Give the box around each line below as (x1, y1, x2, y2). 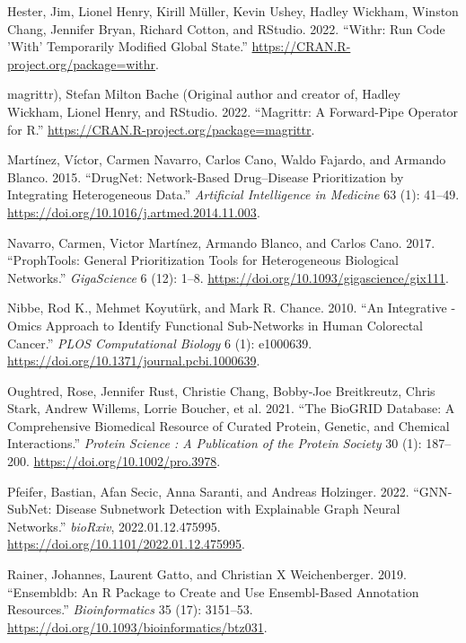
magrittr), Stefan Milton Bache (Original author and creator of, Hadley (7, 84, 400, 103)
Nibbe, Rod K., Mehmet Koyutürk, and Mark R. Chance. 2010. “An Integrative (7, 298, 447, 317)
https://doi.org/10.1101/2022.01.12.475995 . (7, 534, 246, 553)
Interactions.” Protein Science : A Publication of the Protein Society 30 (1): (7, 434, 422, 453)
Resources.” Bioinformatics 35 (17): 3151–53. (7, 600, 253, 619)
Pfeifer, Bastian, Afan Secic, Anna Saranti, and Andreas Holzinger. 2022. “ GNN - (7, 481, 453, 500)
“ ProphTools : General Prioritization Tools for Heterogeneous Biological (7, 251, 399, 269)
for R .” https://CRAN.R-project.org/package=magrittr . (7, 119, 315, 138)
